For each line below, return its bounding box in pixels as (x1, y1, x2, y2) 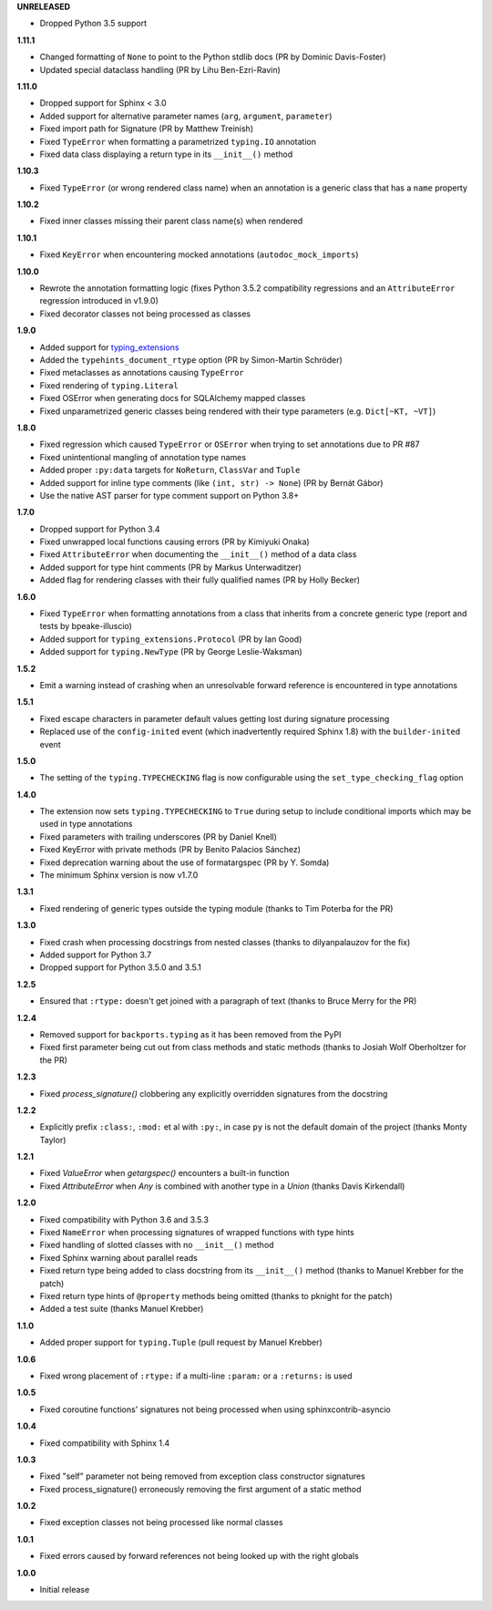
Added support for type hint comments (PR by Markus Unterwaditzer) (39, 562, 302, 573)
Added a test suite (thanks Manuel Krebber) (39, 1304, 204, 1315)
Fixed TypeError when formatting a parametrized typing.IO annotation (39, 136, 316, 147)
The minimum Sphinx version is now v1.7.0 (39, 870, 199, 881)
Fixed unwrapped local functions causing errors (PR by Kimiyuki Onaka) (39, 536, 310, 547)
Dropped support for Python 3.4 (39, 523, 160, 534)
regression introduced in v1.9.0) (39, 295, 159, 306)
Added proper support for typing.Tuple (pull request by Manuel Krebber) (39, 1337, 323, 1348)
